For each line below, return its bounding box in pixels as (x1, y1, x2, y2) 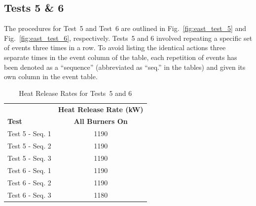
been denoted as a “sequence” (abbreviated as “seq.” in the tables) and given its (4, 61, 246, 72)
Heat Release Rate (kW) (58, 104, 144, 114)
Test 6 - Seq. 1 (7, 165, 51, 175)
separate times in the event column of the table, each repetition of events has (4, 52, 237, 62)
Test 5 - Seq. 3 (7, 152, 51, 163)
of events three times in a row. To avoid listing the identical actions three (4, 42, 226, 53)
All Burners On (73, 116, 128, 126)
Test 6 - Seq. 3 (7, 189, 51, 200)
